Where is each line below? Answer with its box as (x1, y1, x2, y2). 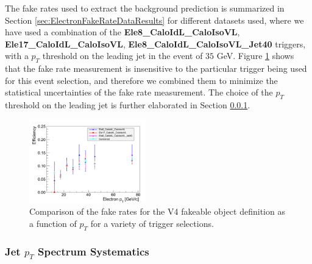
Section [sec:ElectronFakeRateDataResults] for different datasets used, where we (5, 13, 304, 26)
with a (5, 49, 29, 62)
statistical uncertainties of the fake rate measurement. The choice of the (5, 86, 273, 99)
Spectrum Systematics (38, 243, 149, 259)
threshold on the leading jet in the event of (42, 49, 203, 62)
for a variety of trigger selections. (90, 217, 214, 229)
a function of (29, 217, 77, 229)
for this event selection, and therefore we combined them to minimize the (5, 74, 278, 86)
